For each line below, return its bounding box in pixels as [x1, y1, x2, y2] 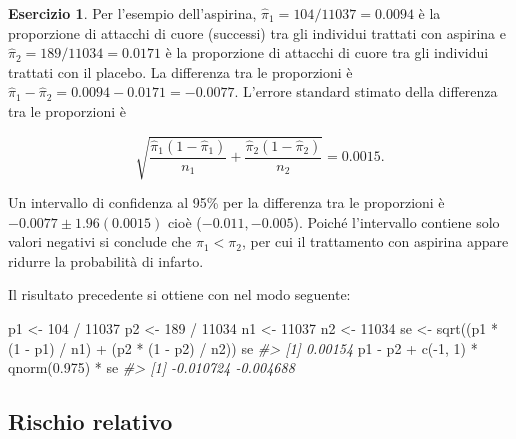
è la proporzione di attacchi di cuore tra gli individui [165, 42, 489, 63]
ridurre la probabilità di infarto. [8, 250, 204, 271]
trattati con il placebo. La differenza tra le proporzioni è [8, 61, 353, 82]
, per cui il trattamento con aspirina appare [241, 231, 509, 252]
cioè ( [167, 211, 202, 232]
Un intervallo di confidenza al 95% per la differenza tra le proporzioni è [8, 192, 445, 213]
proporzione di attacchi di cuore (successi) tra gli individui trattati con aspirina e [8, 22, 506, 43]
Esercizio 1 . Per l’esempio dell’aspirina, [8, 3, 257, 23]
